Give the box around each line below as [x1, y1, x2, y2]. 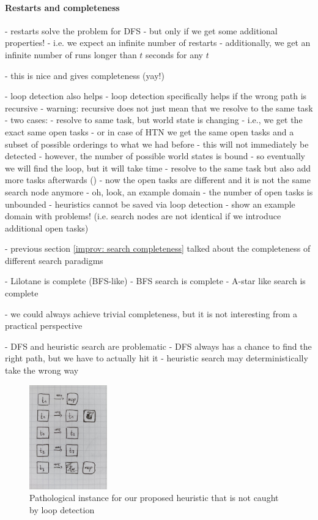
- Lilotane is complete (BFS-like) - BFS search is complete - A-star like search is [5, 274, 306, 287]
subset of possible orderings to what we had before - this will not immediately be [5, 137, 309, 150]
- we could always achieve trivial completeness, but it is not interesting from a [5, 307, 298, 320]
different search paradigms [5, 254, 103, 266]
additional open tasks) [5, 221, 89, 234]
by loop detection [29, 503, 95, 516]
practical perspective [5, 319, 83, 332]
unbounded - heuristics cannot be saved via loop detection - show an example [5, 197, 295, 210]
